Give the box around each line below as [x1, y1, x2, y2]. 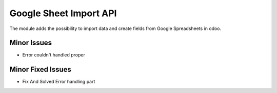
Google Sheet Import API [9, 8, 117, 19]
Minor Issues [9, 39, 52, 47]
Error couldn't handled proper [22, 52, 86, 58]
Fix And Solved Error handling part [22, 79, 95, 85]
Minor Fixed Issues [9, 65, 71, 74]
